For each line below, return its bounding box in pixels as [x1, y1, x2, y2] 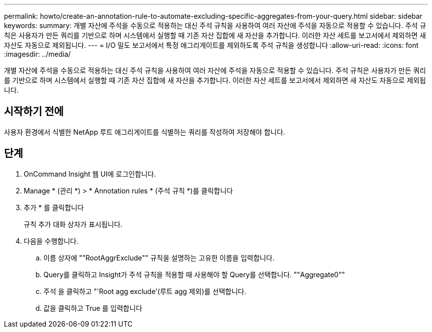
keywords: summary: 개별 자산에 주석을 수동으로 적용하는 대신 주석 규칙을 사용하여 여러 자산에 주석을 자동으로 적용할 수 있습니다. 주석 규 [4, 21, 427, 30]
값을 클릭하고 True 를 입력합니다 [43, 303, 143, 312]
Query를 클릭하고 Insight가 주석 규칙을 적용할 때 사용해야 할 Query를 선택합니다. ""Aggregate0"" [43, 270, 345, 279]
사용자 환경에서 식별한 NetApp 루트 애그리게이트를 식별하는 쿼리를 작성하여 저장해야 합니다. [4, 127, 286, 136]
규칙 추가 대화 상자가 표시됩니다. [24, 220, 123, 228]
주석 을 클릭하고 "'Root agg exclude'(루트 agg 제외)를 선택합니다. [43, 287, 247, 295]
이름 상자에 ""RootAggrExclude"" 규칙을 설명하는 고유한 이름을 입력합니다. [43, 253, 275, 262]
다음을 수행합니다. [24, 236, 79, 245]
